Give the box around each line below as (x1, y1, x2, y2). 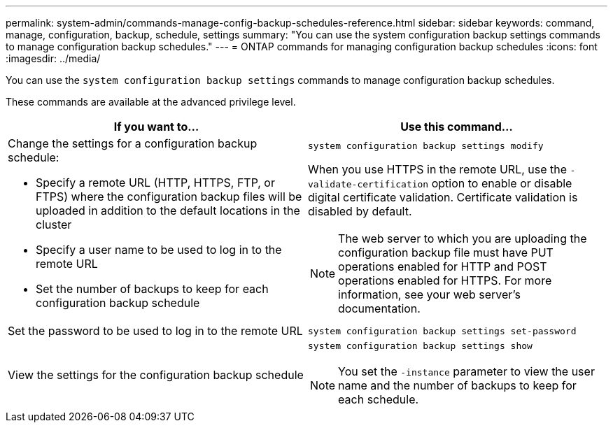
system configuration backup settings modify (308, 140, 544, 151)
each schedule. (338, 392, 419, 406)
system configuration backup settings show (308, 341, 533, 351)
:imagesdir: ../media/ (6, 52, 101, 64)
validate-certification (308, 178, 429, 190)
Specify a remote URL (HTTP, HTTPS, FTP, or (36, 176, 275, 190)
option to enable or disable (431, 176, 572, 190)
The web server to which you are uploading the (338, 231, 587, 245)
